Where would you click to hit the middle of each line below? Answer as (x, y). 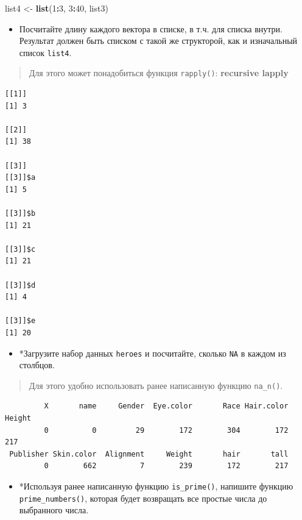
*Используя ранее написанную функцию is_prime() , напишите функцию (156, 486)
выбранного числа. (54, 510)
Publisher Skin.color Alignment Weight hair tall (149, 454)
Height (18, 418)
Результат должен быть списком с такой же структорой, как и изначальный (158, 41)
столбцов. (37, 365)
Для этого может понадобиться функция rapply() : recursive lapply (159, 73)
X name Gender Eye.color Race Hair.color (166, 406)
